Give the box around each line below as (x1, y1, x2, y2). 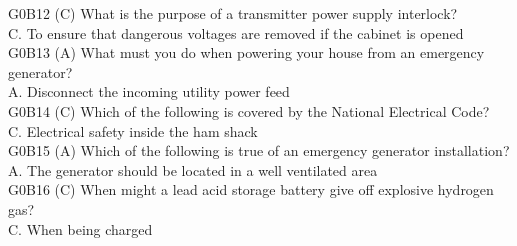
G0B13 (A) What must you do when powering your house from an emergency (8, 42, 485, 63)
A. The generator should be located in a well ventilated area (8, 159, 378, 180)
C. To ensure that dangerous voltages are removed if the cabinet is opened (8, 22, 464, 43)
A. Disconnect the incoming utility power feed (8, 81, 290, 102)
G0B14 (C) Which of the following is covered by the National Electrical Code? (8, 100, 490, 121)
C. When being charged (8, 218, 153, 239)
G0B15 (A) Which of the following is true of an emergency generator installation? (8, 140, 510, 161)
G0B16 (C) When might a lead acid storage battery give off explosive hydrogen (8, 179, 494, 200)
